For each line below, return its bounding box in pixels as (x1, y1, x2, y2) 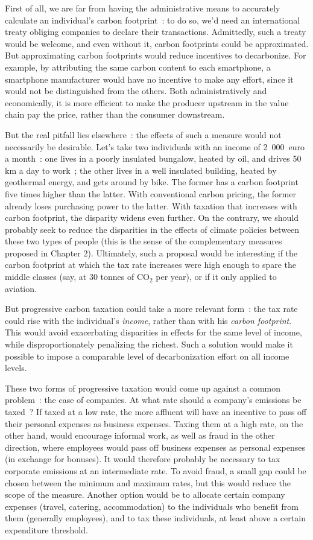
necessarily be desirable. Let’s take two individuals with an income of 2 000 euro (5, 140, 305, 153)
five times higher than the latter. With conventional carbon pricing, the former (5, 187, 296, 200)
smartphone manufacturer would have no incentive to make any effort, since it (5, 72, 294, 85)
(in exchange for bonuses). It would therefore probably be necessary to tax (5, 453, 280, 465)
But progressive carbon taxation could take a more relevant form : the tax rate (5, 302, 298, 315)
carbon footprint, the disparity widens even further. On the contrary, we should (5, 211, 299, 224)
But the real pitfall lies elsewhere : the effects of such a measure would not (5, 128, 282, 141)
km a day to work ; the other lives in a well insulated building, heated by (5, 164, 277, 176)
